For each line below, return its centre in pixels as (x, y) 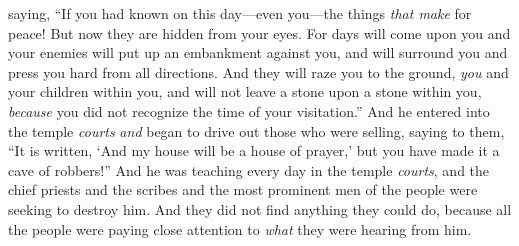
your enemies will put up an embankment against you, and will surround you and (258, 52)
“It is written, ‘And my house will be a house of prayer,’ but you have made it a (254, 150)
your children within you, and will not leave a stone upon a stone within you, (245, 91)
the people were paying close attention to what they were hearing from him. (240, 228)
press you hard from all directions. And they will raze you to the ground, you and (258, 71)
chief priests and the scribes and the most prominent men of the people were (243, 189)
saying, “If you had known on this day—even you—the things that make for (240, 13)
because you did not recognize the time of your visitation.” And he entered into (249, 110)
